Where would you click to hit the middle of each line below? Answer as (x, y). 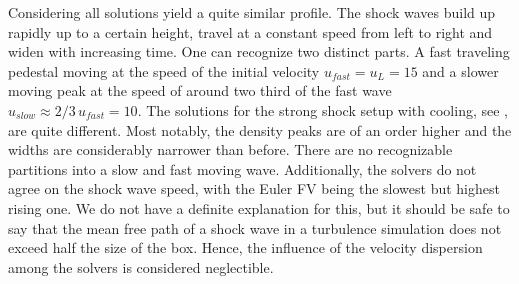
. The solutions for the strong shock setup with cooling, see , (322, 109)
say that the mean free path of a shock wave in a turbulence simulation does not (255, 227)
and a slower (460, 70)
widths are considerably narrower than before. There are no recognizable (230, 149)
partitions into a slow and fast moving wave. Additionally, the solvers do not (242, 168)
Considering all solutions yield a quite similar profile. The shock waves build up (252, 12)
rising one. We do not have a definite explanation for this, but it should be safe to (259, 207)
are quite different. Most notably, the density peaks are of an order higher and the (260, 129)
